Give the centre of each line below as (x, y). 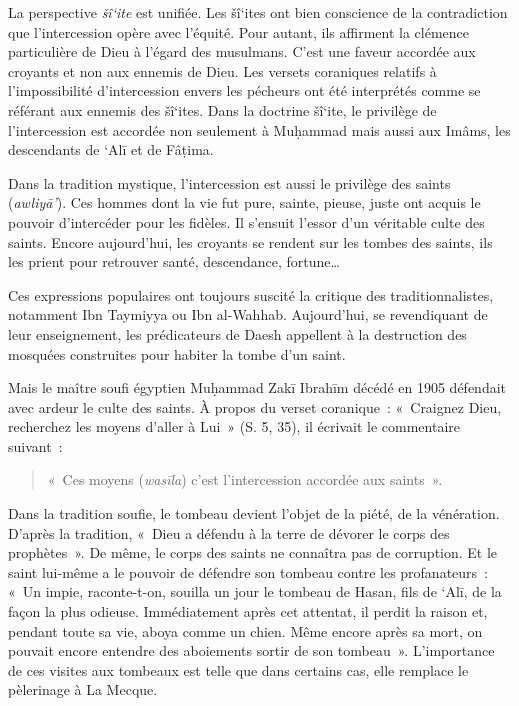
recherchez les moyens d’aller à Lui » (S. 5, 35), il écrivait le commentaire (234, 426)
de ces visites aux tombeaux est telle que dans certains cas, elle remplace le (238, 669)
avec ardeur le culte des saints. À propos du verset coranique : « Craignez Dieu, (255, 406)
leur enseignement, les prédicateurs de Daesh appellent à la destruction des (237, 333)
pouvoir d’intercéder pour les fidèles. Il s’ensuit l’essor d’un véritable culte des (246, 221)
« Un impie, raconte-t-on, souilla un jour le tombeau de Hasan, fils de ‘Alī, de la (255, 591)
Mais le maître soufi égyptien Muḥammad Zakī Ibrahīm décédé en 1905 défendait (257, 387)
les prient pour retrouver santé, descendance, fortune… (174, 261)
